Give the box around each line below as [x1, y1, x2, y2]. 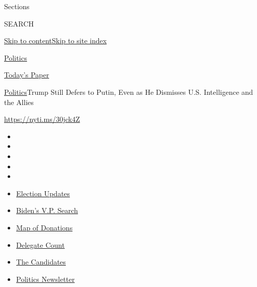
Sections [4, 1, 30, 11]
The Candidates [16, 256, 66, 267]
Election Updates [16, 188, 70, 198]
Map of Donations [16, 222, 73, 232]
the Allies [4, 96, 34, 107]
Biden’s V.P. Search [16, 205, 78, 216]
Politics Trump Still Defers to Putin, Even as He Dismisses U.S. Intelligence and [4, 86, 253, 97]
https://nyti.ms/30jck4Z [4, 114, 80, 124]
